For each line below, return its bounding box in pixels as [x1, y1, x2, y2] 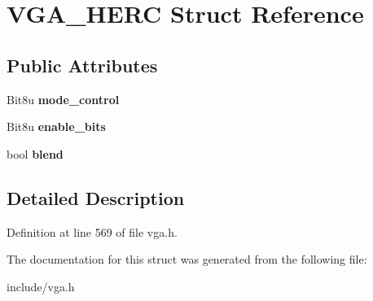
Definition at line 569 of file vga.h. [7, 223, 178, 240]
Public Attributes [7, 52, 158, 77]
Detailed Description [7, 185, 185, 210]
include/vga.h [7, 277, 75, 294]
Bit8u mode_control [7, 90, 120, 107]
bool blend [7, 145, 64, 162]
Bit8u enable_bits [7, 118, 106, 135]
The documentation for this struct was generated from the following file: [7, 251, 367, 268]
